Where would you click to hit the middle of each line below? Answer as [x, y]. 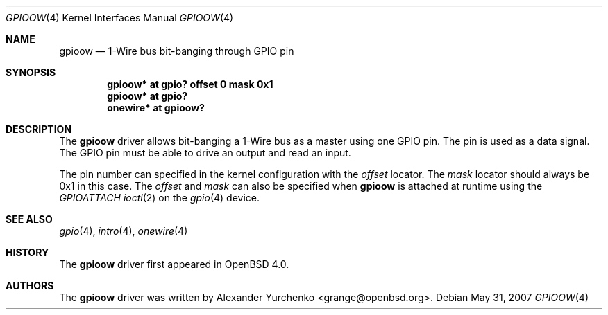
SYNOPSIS [31, 72]
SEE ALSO [29, 219]
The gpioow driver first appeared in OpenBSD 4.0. [174, 264]
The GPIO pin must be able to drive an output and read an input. [205, 153]
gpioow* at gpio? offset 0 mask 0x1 [190, 84]
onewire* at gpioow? [156, 108]
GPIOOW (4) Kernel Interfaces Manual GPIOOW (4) [120, 18]
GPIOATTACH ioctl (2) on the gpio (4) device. [159, 198]
